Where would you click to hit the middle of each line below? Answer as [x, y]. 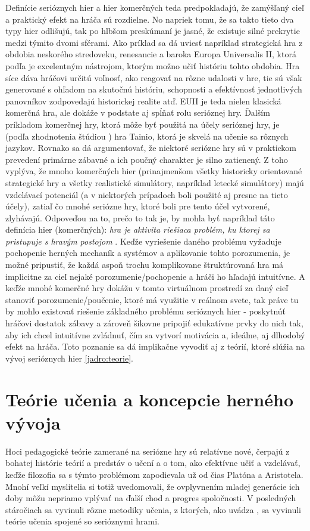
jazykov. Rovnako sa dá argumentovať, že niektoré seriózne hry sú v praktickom [151, 148]
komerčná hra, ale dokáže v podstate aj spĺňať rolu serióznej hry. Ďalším [138, 112]
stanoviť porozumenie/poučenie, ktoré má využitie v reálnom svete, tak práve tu [152, 299]
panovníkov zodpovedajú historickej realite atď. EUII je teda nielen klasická [143, 101]
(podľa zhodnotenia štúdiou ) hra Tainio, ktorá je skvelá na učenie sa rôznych [147, 136]
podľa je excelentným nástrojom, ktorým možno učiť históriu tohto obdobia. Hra [153, 65]
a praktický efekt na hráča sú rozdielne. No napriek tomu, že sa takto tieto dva [150, 19]
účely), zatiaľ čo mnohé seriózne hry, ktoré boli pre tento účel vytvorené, [138, 206]
